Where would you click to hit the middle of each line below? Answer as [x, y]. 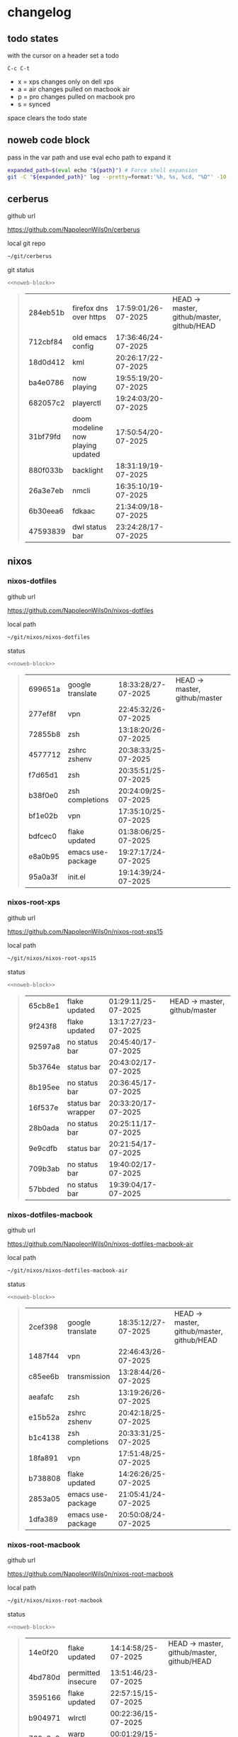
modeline [88, 428]
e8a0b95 [44, 856]
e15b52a [44, 1417]
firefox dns [90, 308]
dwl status [89, 527]
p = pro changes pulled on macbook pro [76, 97]
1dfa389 [43, 1519]
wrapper [81, 1112]
